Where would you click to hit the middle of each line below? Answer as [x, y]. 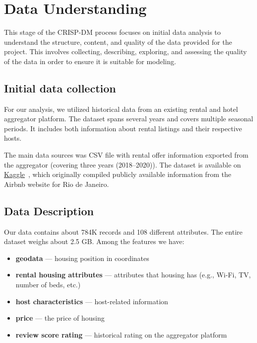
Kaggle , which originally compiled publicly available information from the [118, 174]
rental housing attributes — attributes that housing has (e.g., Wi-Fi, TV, [133, 275]
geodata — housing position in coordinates [82, 258]
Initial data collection [60, 88]
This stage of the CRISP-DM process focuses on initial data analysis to [112, 32]
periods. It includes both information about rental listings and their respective [123, 128]
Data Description [49, 211]
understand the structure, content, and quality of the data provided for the [118, 42]
